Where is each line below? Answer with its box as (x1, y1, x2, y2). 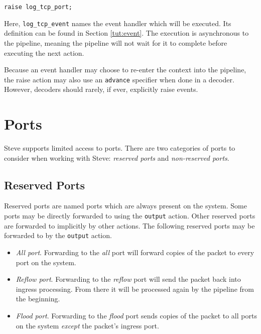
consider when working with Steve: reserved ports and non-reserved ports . (4, 152, 229, 163)
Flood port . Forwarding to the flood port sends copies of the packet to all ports (16, 310, 257, 320)
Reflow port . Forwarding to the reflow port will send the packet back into (16, 274, 241, 284)
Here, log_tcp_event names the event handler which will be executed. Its (4, 18, 231, 28)
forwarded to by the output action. (4, 230, 112, 241)
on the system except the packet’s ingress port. (16, 320, 159, 330)
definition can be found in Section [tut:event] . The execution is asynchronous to (4, 28, 249, 38)
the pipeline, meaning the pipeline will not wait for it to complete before (4, 37, 227, 48)
